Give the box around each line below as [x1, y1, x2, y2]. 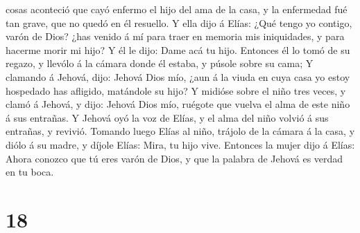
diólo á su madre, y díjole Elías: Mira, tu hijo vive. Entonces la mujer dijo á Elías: [6, 137, 355, 151]
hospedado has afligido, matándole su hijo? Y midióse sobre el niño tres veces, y [6, 83, 346, 97]
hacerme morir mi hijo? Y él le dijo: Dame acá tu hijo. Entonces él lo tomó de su [6, 42, 350, 57]
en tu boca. [6, 165, 54, 179]
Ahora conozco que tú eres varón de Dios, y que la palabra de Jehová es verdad [6, 151, 343, 165]
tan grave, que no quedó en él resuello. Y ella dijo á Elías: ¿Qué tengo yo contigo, [6, 15, 352, 30]
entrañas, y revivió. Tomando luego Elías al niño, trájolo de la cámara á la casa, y [6, 124, 355, 138]
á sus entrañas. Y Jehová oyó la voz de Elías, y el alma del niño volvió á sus [6, 110, 329, 124]
